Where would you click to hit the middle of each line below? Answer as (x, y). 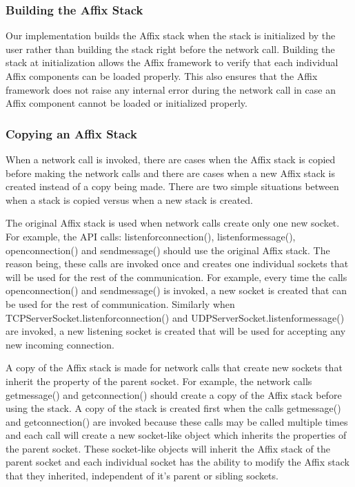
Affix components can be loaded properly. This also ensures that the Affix (162, 76)
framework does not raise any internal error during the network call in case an (171, 89)
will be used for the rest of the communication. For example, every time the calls (176, 277)
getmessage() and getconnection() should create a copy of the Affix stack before (174, 394)
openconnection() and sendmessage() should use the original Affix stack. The (168, 250)
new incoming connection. (60, 344)
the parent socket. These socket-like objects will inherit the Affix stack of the (168, 448)
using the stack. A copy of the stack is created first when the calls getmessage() (173, 408)
